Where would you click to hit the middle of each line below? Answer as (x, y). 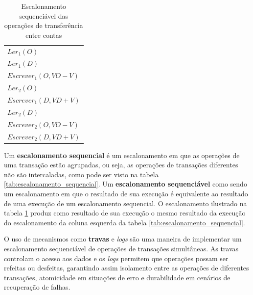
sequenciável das (44, 15)
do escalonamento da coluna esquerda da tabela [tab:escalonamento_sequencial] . (125, 222)
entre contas (44, 35)
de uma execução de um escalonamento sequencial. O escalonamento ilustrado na (126, 203)
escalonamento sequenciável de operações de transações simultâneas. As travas (121, 248)
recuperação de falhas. (37, 287)
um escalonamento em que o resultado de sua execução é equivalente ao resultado (126, 193)
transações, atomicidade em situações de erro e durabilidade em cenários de (117, 277)
